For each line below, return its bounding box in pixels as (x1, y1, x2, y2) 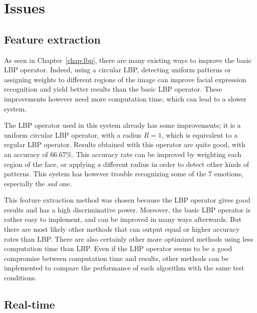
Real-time (4, 297, 55, 312)
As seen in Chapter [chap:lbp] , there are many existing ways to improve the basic (4, 54, 252, 65)
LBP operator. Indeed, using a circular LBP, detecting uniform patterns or (4, 64, 231, 75)
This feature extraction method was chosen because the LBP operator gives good (4, 195, 251, 205)
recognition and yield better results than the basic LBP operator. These (4, 84, 222, 94)
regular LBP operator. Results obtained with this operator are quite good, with (4, 139, 246, 150)
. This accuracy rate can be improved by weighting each (71, 149, 242, 159)
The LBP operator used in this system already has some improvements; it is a (4, 120, 241, 130)
